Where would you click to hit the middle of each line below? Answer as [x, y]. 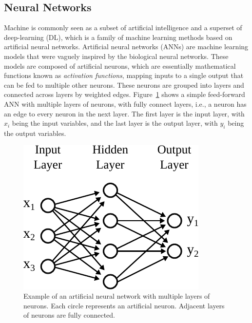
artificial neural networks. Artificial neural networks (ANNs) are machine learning [126, 47]
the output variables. [35, 133]
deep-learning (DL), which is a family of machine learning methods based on [118, 37]
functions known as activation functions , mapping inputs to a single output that [124, 75]
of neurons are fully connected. [69, 315]
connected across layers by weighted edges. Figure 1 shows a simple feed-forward [125, 94]
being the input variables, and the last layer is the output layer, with [115, 123]
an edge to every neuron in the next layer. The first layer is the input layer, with [124, 113]
